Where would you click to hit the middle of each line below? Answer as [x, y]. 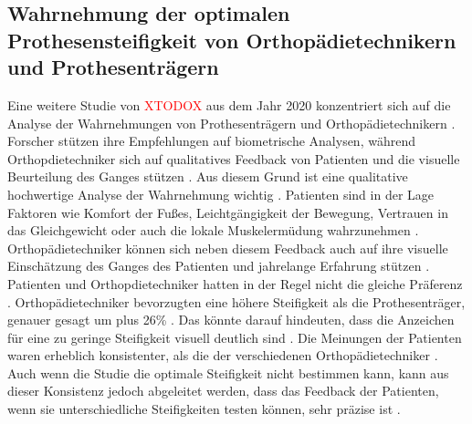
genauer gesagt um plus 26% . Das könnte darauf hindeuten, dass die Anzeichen [231, 320]
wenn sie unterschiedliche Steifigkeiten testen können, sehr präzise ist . [204, 409]
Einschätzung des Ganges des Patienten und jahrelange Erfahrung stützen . [219, 266]
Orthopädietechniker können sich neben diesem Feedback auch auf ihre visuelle [228, 248]
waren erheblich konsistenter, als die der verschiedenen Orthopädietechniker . [223, 355]
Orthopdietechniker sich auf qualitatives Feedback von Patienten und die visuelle [234, 158]
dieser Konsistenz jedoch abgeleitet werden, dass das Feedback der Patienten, [223, 391]
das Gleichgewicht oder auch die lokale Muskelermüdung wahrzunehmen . [213, 230]
